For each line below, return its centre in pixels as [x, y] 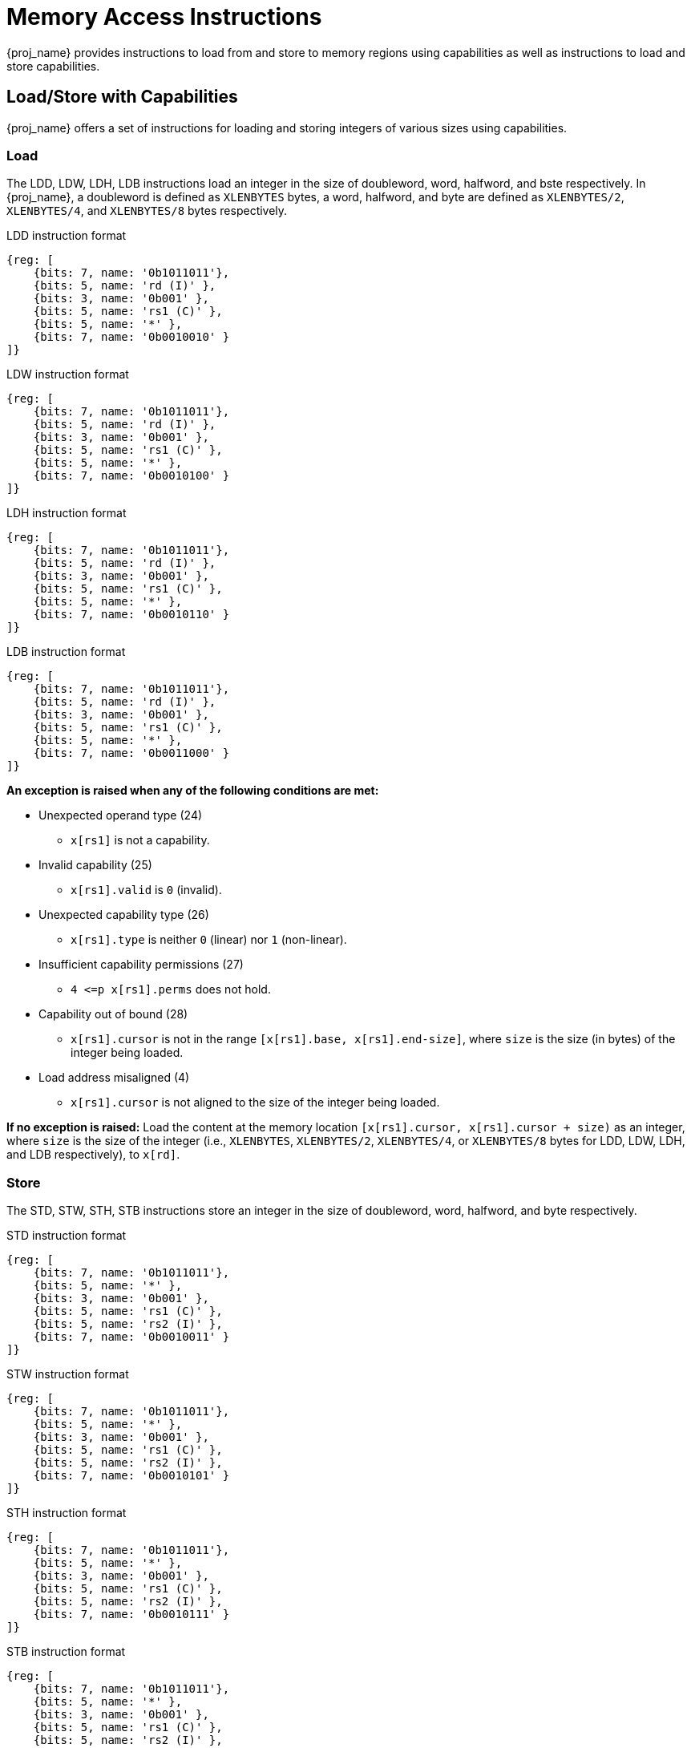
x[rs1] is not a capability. [140, 840]
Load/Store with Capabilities [122, 97]
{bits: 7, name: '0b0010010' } [131, 337]
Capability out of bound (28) [113, 1014]
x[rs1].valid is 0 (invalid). [146, 890]
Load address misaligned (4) [114, 1078]
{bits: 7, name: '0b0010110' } [131, 615]
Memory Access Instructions [164, 17]
